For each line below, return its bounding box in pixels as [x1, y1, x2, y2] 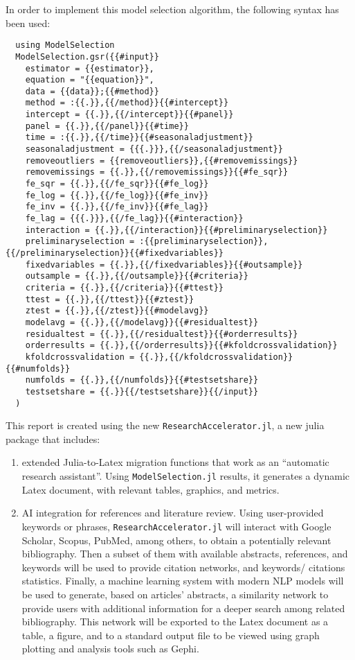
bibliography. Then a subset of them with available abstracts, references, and [21, 546, 348, 561]
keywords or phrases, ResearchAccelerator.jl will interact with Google [21, 519, 331, 533]
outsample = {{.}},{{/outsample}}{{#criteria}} [25, 271, 248, 281]
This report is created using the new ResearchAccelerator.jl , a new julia [6, 418, 325, 433]
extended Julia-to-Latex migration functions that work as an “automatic [21, 455, 329, 469]
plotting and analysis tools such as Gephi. [21, 641, 199, 656]
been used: [6, 15, 51, 30]
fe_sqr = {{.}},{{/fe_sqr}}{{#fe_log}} [25, 179, 209, 189]
